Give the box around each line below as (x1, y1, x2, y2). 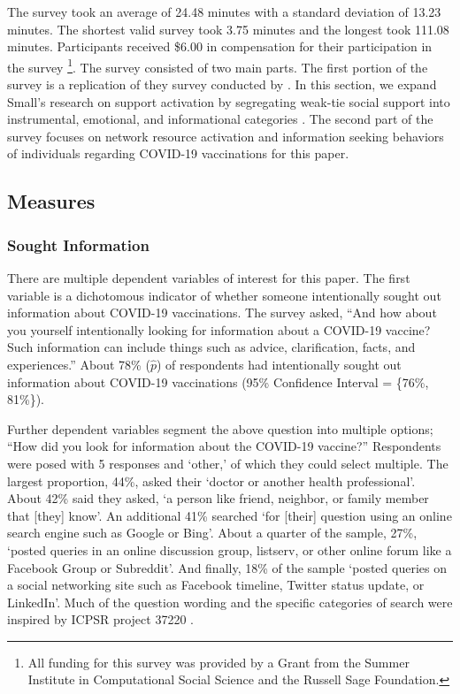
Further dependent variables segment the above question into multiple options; (7, 419, 433, 438)
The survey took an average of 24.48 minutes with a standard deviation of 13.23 (7, 3, 441, 20)
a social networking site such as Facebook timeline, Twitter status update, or (7, 576, 425, 594)
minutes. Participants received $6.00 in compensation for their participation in (7, 37, 433, 56)
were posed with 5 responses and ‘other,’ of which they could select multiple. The (7, 454, 448, 472)
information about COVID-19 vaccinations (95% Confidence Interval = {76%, (7, 372, 429, 391)
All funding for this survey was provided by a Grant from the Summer (27, 652, 410, 671)
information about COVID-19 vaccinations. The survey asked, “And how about (7, 303, 437, 322)
